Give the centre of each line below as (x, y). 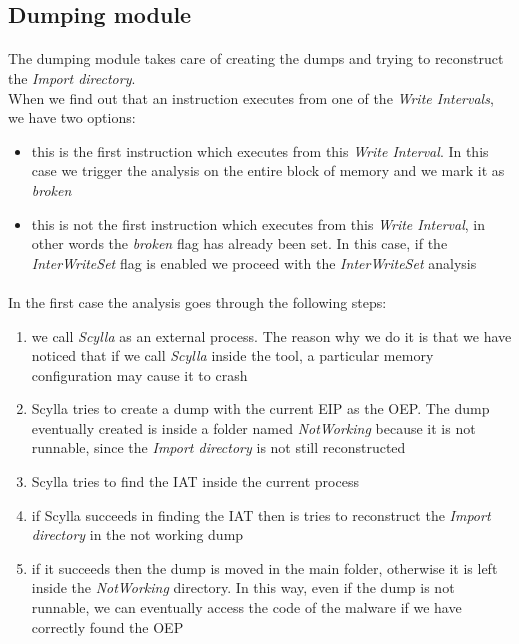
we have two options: (72, 117)
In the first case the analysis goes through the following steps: (197, 301)
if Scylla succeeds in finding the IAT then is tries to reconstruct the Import (261, 514)
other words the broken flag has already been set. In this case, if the (239, 243)
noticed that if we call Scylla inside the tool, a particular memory (232, 355)
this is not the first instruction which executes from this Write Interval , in (258, 223)
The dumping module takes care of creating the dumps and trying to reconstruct (256, 58)
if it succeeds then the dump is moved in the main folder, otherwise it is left (264, 567)
